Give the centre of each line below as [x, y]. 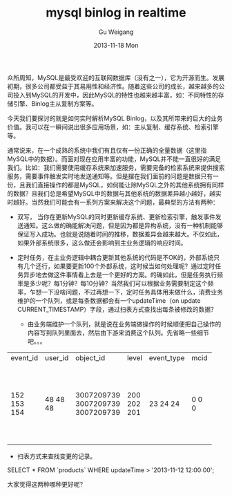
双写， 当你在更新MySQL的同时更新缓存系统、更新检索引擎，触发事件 [116, 216]
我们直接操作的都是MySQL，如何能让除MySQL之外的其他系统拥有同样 [125, 185]
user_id [57, 357]
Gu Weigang [116, 32]
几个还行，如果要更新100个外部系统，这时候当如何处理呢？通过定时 [119, 266]
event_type [167, 357]
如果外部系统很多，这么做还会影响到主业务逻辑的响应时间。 [102, 243]
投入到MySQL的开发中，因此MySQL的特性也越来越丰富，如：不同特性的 [116, 95]
